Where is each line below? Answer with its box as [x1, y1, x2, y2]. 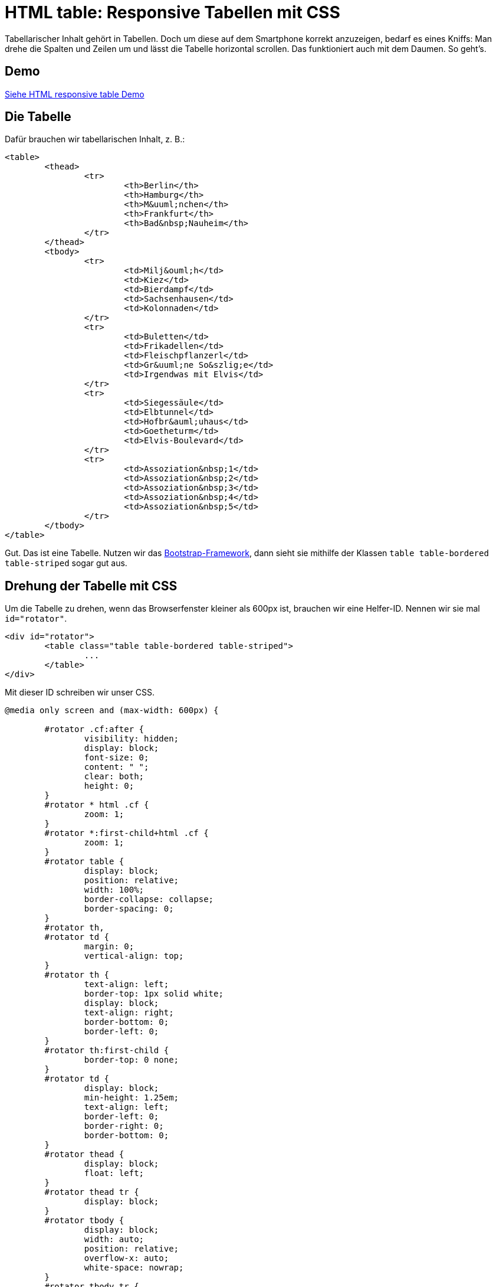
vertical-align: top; [84, 951, 184, 961]
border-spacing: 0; [84, 904, 174, 914]
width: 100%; [84, 885, 144, 895]
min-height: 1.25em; [84, 1093, 179, 1103]
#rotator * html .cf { [44, 800, 149, 810]
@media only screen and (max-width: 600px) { [5, 705, 219, 716]
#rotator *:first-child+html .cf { [44, 828, 209, 838]
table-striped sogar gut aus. [5, 558, 127, 569]
